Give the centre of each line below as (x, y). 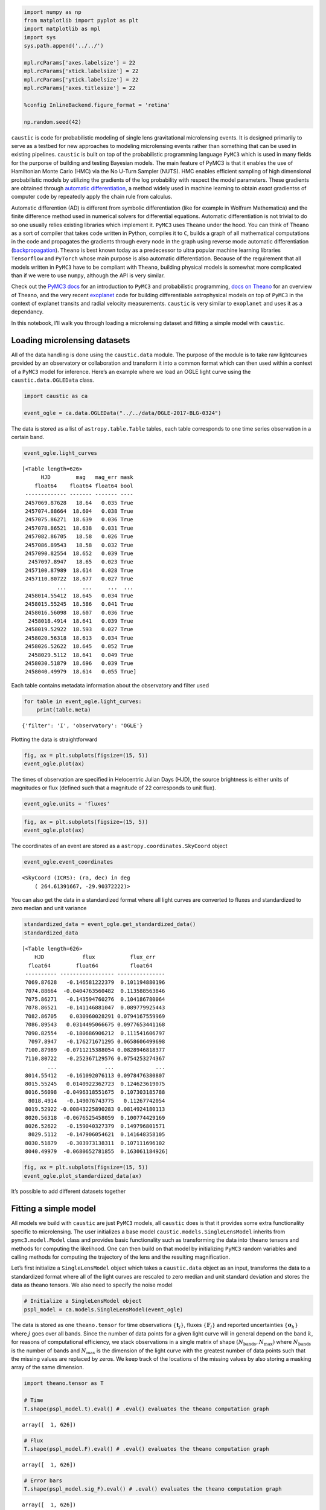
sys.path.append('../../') (64, 46)
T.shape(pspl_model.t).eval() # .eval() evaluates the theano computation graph (146, 1409)
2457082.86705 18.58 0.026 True (79, 537)
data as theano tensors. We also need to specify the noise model (92, 1285)
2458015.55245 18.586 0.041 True (79, 604)
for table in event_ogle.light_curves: (83, 701)
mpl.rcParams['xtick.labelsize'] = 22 (81, 71)
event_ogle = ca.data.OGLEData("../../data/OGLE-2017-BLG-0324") (123, 413)
